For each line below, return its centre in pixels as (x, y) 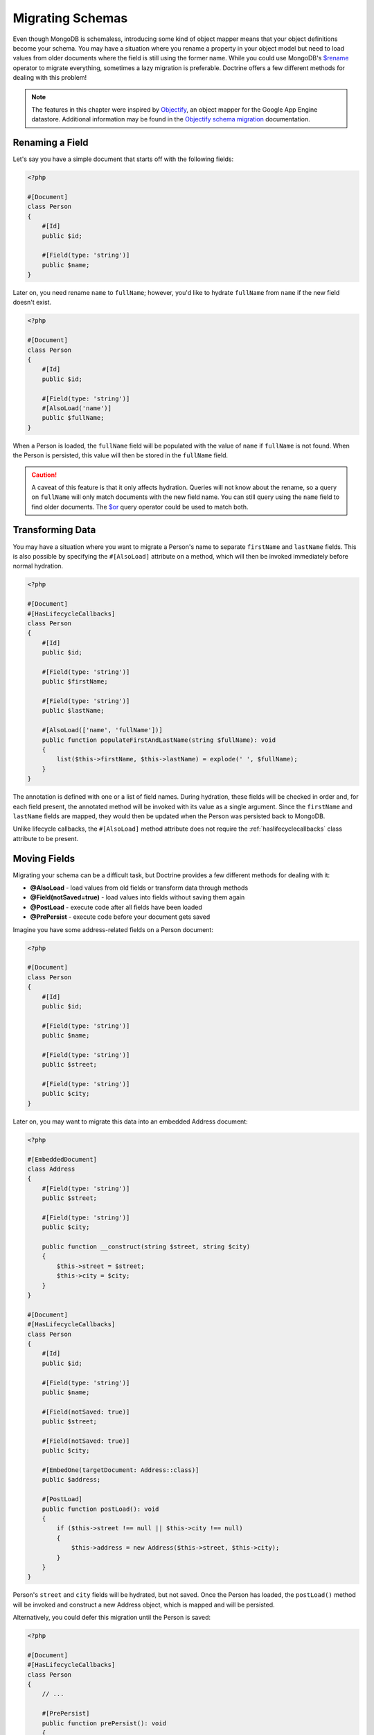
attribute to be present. (46, 838)
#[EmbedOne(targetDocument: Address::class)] (121, 1470)
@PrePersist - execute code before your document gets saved (120, 917)
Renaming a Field (51, 143)
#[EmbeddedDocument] (62, 1159)
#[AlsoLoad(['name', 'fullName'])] (102, 730)
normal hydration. (38, 566)
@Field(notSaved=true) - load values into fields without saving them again (137, 897)
